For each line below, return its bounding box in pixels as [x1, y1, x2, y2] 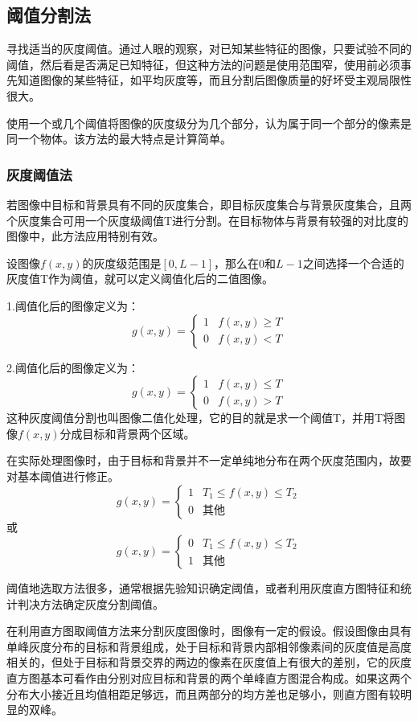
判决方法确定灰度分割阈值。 [17, 595, 164, 612]
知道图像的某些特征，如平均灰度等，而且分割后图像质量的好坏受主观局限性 [17, 72, 412, 88]
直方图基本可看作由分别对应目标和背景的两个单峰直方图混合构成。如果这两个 [6, 670, 412, 687]
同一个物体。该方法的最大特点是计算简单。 [6, 130, 232, 147]
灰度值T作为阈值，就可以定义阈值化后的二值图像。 [6, 270, 274, 287]
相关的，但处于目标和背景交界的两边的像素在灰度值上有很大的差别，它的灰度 [6, 654, 412, 671]
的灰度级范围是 [82, 254, 162, 271]
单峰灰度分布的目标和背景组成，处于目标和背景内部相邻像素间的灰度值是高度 [6, 638, 412, 654]
